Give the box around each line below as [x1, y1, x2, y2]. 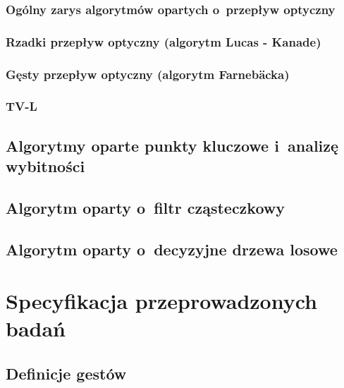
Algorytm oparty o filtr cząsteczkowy [6, 196, 285, 218]
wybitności [6, 155, 85, 177]
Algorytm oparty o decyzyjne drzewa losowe [6, 238, 338, 260]
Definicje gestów [6, 363, 127, 384]
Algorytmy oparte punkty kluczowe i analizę [6, 134, 339, 156]
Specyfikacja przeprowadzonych [6, 286, 318, 315]
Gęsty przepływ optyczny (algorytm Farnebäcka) [6, 65, 290, 83]
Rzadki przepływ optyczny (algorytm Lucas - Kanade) [6, 32, 321, 50]
